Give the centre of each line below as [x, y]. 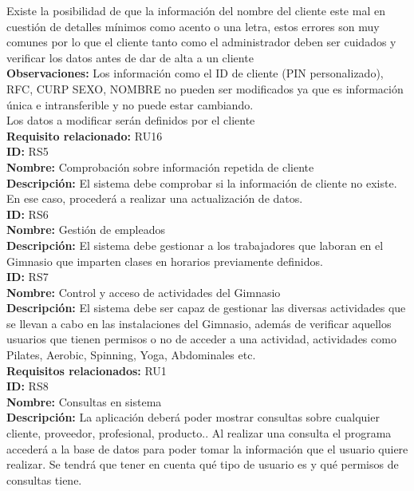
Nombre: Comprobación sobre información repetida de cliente [160, 166]
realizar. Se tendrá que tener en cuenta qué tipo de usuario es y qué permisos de [203, 464]
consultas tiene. [44, 479]
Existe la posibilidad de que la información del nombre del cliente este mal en [196, 10]
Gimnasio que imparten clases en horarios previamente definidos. [165, 261]
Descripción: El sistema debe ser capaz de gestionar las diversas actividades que [206, 308]
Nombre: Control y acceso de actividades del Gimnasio [144, 292]
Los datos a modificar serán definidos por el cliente [131, 120]
